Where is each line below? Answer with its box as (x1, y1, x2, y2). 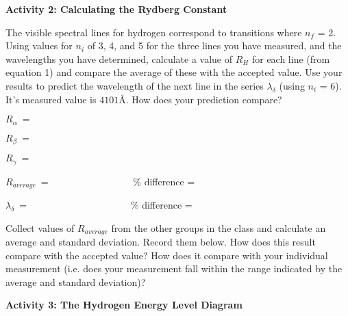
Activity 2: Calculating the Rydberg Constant (5, 2, 227, 16)
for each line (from (251, 51, 330, 66)
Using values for (5, 38, 73, 53)
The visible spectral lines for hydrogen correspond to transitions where (5, 25, 302, 39)
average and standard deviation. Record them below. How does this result (5, 235, 316, 249)
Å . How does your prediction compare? (119, 92, 282, 106)
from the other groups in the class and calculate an (111, 220, 326, 235)
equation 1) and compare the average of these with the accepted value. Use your (5, 65, 343, 79)
